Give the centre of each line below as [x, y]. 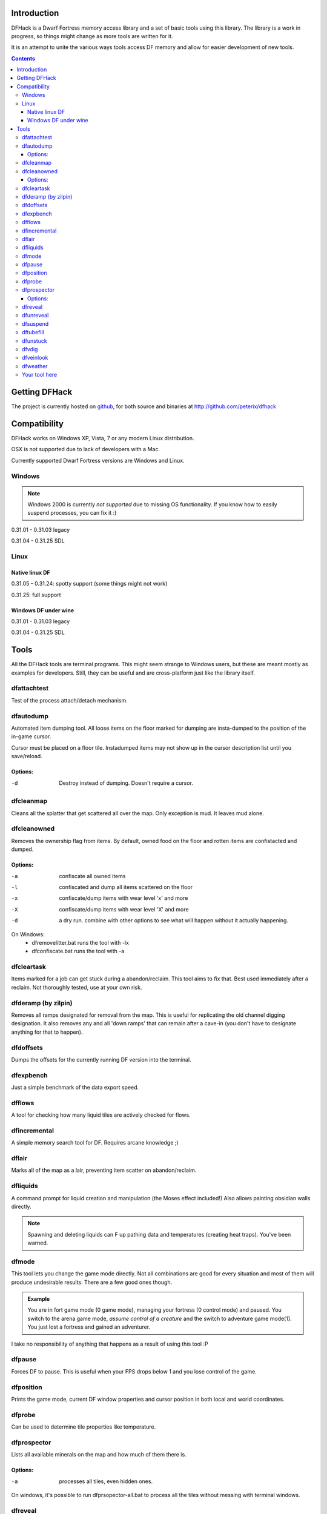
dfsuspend [35, 323]
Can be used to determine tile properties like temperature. [84, 1427]
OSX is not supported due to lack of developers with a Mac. [86, 449]
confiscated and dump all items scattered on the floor [126, 887]
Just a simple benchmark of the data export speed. [75, 1088]
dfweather [35, 366]
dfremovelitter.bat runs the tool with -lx [81, 942]
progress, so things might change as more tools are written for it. [92, 36]
